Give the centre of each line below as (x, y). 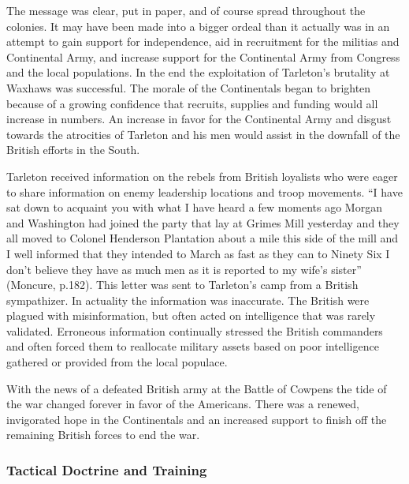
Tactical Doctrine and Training (107, 469)
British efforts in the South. (73, 150)
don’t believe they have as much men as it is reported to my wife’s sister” (184, 269)
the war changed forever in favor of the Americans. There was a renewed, (183, 404)
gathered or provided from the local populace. (117, 362)
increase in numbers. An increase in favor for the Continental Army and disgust (199, 119)
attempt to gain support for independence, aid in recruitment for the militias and (203, 41)
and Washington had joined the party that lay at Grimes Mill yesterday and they (203, 222)
